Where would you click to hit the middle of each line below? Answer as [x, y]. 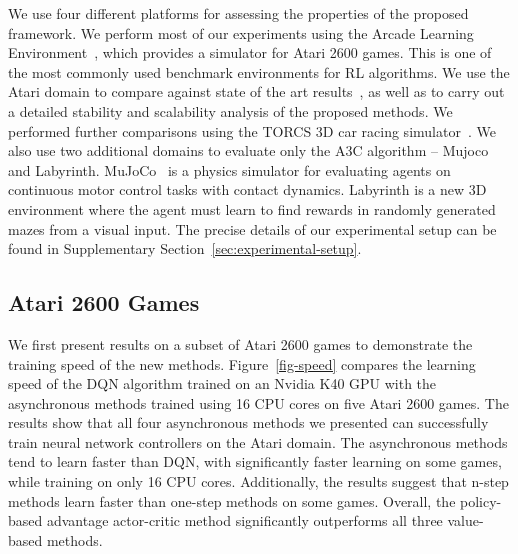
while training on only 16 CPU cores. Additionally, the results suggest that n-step [258, 481]
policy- [481, 500]
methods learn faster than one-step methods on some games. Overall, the [232, 500]
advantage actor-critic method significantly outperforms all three [244, 520]
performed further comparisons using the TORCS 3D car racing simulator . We [252, 130]
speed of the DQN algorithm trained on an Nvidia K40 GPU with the [222, 383]
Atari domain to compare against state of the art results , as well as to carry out [256, 91]
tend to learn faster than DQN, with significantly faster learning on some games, [255, 461]
